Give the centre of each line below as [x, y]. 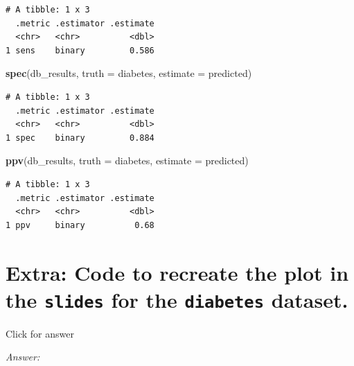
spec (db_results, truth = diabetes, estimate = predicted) [129, 73]
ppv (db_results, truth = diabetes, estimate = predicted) [127, 160]
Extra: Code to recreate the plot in [177, 272]
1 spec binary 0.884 [80, 138]
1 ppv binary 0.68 [80, 225]
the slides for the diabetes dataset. [177, 299]
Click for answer [40, 333]
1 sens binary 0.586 [80, 50]
